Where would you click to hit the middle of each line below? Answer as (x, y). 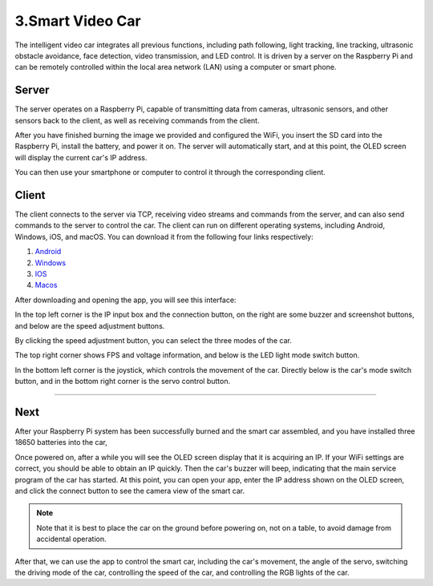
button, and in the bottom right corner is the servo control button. (123, 382)
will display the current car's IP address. (81, 157)
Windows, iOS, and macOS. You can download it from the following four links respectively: (164, 236)
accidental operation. (72, 539)
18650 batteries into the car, (61, 443)
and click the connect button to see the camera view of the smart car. (129, 491)
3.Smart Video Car (78, 21)
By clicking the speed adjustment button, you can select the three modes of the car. (153, 340)
